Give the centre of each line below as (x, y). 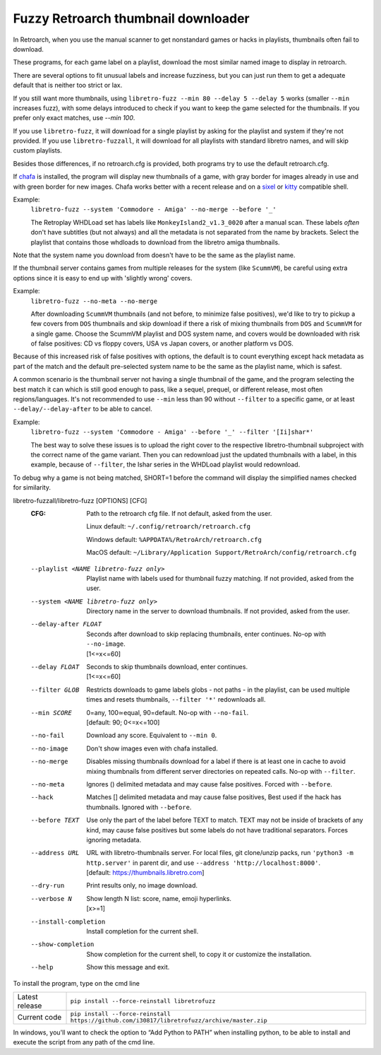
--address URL (55, 853)
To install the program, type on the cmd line (77, 983)
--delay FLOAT (55, 667)
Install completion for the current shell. (143, 931)
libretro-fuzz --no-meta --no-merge (94, 301)
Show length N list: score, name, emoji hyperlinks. (159, 898)
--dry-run (48, 886)
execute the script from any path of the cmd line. (84, 1042)
